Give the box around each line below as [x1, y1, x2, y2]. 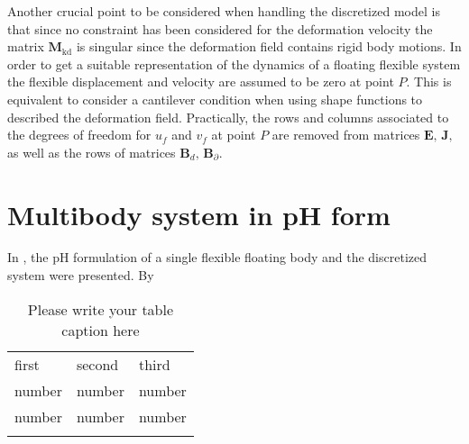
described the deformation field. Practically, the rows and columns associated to [7, 107, 449, 126]
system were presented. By [7, 266, 154, 285]
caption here [61, 319, 140, 340]
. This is [406, 72, 452, 91]
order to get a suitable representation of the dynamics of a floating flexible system [7, 54, 461, 73]
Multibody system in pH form [7, 195, 391, 232]
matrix [7, 37, 44, 56]
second [76, 353, 119, 375]
